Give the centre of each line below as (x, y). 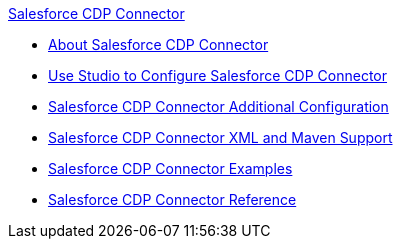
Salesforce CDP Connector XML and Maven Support (220, 137)
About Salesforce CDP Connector (158, 44)
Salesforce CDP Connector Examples (170, 168)
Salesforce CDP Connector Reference (172, 199)
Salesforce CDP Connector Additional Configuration (218, 106)
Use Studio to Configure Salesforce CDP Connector (218, 75)
